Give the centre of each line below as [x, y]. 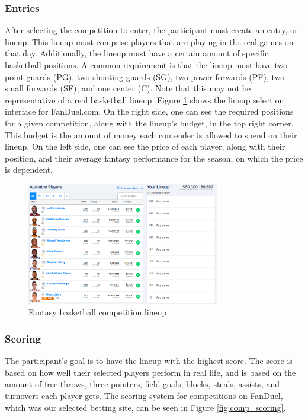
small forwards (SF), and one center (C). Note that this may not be [128, 88]
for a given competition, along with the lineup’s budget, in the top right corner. [149, 123]
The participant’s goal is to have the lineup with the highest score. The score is [149, 361]
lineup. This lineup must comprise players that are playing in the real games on [149, 41]
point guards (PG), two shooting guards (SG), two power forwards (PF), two [145, 76]
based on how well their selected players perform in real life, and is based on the [150, 372]
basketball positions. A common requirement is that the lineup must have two [146, 65]
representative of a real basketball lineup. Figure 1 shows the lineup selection [145, 99]
